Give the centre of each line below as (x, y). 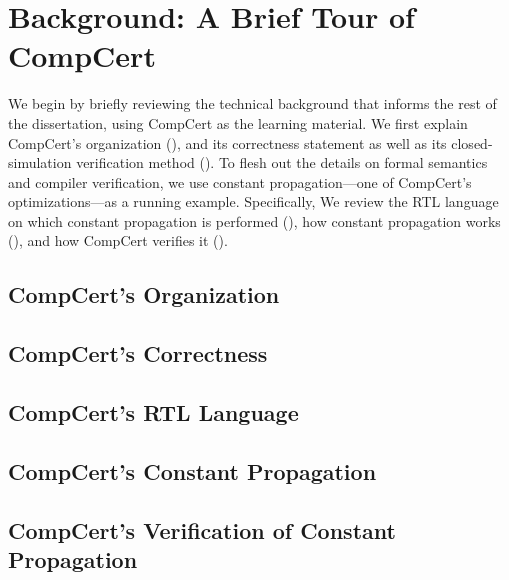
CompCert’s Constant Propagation (192, 470)
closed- (472, 142)
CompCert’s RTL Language (153, 412)
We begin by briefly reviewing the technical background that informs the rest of (252, 103)
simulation (40, 162)
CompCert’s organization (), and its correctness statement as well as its (227, 142)
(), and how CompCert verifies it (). (118, 240)
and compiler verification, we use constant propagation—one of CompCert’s (240, 181)
